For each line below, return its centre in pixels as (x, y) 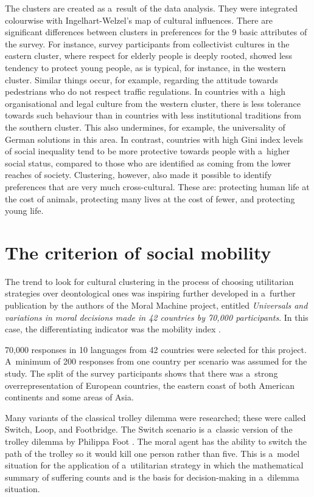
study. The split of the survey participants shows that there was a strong (141, 373)
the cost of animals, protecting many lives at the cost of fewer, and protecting (150, 198)
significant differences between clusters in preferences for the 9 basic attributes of (156, 32)
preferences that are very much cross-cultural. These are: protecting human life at (157, 186)
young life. (24, 211)
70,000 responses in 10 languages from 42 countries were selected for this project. (156, 349)
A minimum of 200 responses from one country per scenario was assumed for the (156, 361)
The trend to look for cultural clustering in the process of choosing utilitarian (149, 281)
